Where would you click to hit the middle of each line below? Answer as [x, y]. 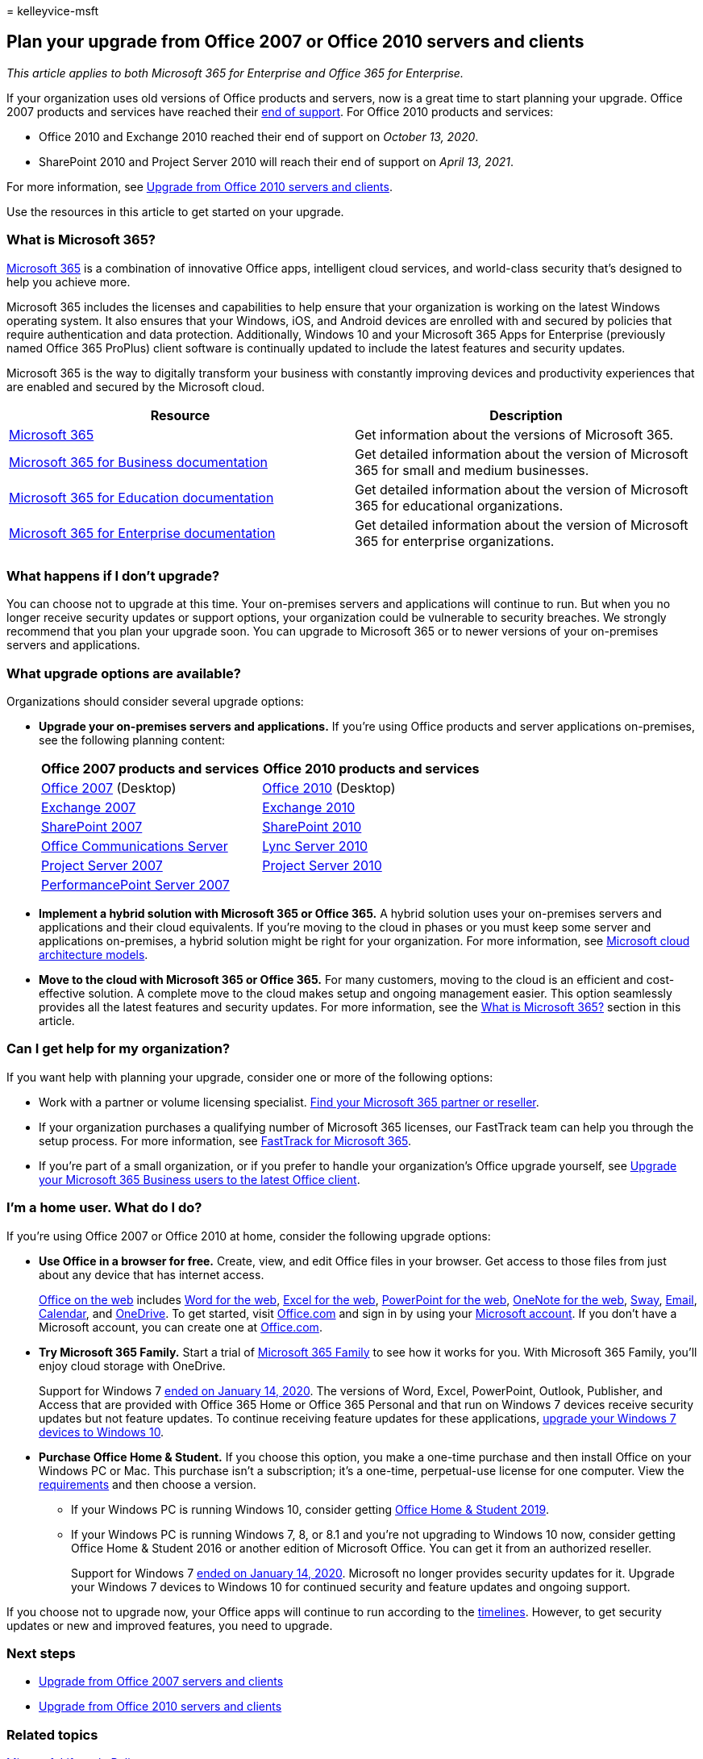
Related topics [52, 1734]
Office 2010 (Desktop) [329, 788]
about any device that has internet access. [152, 1274]
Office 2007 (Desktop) [109, 788]
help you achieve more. [69, 281]
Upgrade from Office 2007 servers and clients [161, 1682]
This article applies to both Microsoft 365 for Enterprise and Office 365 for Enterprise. [235, 73]
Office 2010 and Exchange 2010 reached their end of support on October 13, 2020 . [259, 136]
